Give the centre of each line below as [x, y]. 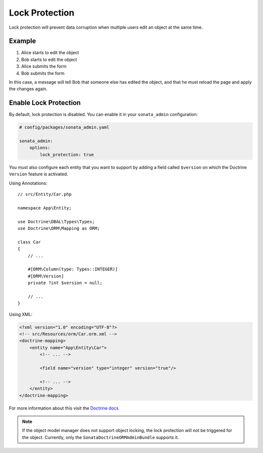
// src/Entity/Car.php [45, 194]
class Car [29, 242]
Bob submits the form [43, 73]
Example [22, 41]
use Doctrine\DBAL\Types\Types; [56, 221]
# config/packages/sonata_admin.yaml [64, 127]
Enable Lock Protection [45, 103]
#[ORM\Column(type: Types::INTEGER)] [73, 269]
